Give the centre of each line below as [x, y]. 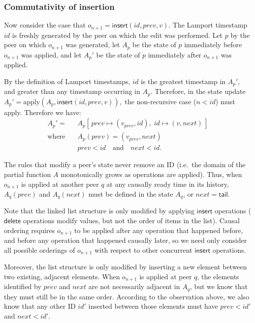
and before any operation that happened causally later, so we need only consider [126, 240]
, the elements [218, 276]
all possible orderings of [40, 250]
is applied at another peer [60, 184]
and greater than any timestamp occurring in [72, 91]
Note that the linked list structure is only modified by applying [99, 211]
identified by [23, 286]
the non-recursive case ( [160, 101]
